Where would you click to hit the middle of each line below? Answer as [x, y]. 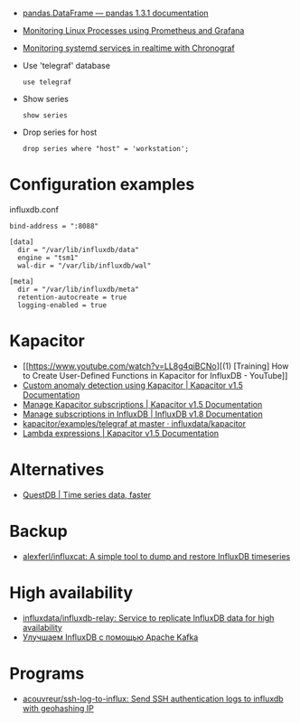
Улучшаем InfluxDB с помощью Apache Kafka [110, 637]
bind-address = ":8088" [54, 226]
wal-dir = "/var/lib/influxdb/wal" [84, 266]
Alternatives [57, 470]
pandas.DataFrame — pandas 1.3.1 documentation [116, 13]
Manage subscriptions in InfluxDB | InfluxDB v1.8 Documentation [143, 414]
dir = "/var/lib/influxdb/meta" [79, 289]
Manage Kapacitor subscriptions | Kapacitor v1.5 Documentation [142, 404]
